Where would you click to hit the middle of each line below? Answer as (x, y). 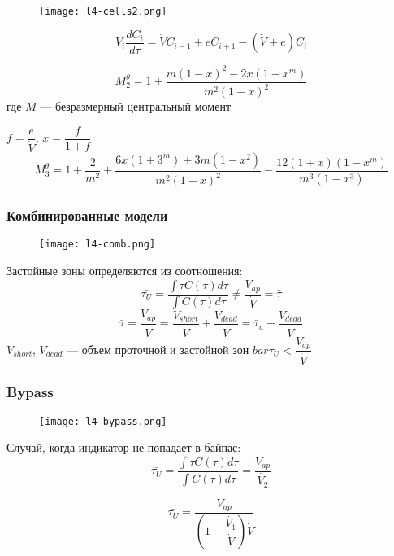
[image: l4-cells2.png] (103, 11)
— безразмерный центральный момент (136, 106)
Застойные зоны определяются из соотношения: (125, 270)
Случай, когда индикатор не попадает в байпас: (124, 447)
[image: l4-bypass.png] (103, 421)
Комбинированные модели (87, 215)
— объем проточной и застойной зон (158, 349)
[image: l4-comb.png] (97, 245)
